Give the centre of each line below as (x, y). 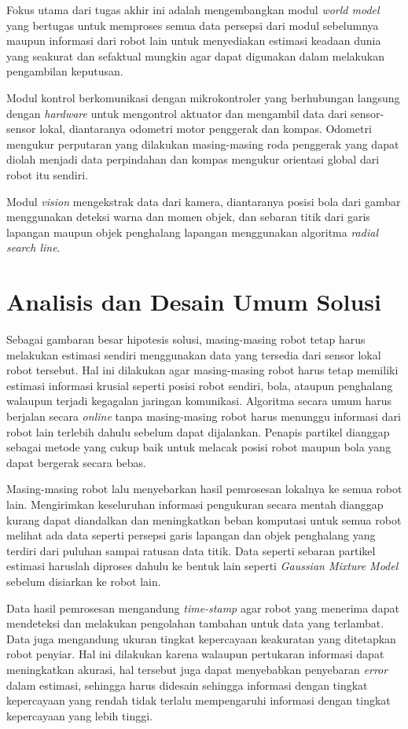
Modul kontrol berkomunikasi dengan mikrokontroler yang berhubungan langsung (203, 97)
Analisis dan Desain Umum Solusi (194, 302)
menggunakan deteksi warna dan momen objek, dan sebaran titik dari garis (188, 217)
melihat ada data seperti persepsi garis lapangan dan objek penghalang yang (191, 535)
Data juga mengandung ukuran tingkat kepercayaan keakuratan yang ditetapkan (201, 638)
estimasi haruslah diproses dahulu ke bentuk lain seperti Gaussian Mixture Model (202, 566)
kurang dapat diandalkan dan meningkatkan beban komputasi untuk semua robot (204, 519)
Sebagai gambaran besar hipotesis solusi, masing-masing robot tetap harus (186, 339)
